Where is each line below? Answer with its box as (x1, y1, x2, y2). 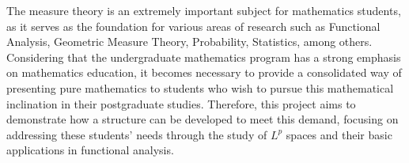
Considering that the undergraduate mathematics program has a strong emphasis (6, 48, 401, 65)
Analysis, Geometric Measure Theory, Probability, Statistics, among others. (6, 33, 373, 50)
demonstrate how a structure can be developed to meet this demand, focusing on (6, 111, 399, 127)
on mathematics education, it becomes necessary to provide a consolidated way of (6, 64, 402, 81)
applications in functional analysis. (6, 142, 174, 158)
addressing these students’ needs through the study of (6, 126, 267, 142)
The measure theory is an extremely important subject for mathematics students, (6, 2, 401, 18)
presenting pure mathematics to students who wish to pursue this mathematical (6, 79, 394, 96)
